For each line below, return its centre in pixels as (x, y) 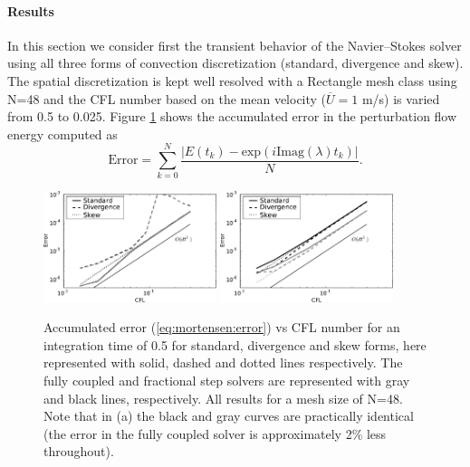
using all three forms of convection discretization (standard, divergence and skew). (235, 63)
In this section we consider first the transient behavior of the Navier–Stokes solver (235, 45)
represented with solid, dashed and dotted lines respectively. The (223, 362)
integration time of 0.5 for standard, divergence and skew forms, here (235, 344)
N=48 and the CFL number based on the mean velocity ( (167, 98)
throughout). (79, 451)
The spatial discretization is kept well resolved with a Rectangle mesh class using (232, 80)
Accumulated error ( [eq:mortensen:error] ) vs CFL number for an (222, 327)
